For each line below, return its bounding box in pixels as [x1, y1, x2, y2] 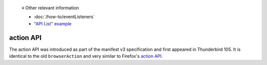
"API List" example [34, 21, 72, 26]
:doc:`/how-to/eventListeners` [34, 14, 95, 20]
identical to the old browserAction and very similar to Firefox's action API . [9, 53, 163, 59]
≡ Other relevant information [21, 5, 79, 11]
